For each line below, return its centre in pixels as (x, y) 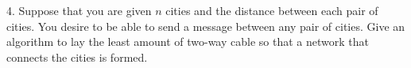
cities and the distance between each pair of (272, 10)
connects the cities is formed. (77, 57)
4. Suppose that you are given (79, 10)
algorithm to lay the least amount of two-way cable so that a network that (188, 42)
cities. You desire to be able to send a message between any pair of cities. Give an (206, 26)
